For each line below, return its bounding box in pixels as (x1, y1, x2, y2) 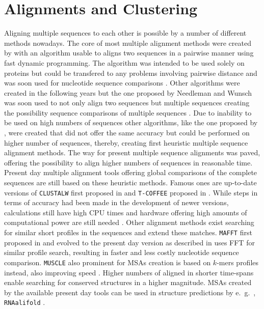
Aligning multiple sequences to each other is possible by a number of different (4, 27, 247, 38)
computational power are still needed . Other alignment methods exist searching (4, 217, 254, 228)
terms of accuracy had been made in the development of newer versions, (4, 197, 229, 208)
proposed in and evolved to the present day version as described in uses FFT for (4, 237, 255, 247)
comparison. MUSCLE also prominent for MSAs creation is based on (4, 257, 211, 267)
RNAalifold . (4, 297, 45, 307)
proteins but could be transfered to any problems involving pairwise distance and (4, 67, 257, 78)
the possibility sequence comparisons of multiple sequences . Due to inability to (4, 107, 252, 118)
